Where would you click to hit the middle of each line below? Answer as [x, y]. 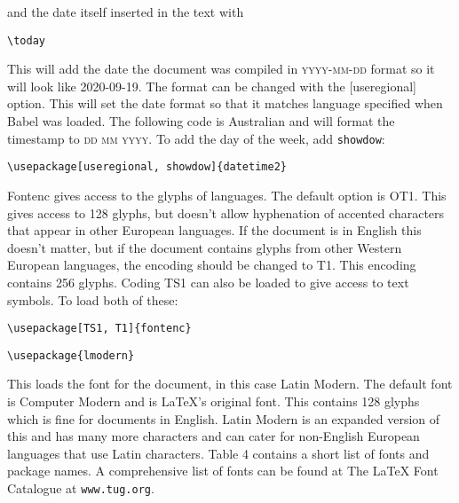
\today [26, 40]
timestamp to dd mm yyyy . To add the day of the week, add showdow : [196, 138]
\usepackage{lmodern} [71, 355]
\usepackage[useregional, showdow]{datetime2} [147, 167]
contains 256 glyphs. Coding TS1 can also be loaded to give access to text [208, 282]
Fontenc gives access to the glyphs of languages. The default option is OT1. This [227, 195]
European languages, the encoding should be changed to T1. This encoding [212, 265]
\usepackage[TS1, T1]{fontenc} [99, 329]
